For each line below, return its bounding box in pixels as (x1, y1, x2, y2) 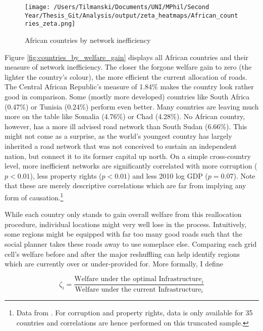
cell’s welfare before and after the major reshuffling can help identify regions (5, 248, 240, 259)
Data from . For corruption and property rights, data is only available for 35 (16, 307, 253, 317)
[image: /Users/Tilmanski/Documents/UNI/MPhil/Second (25, 4, 209, 11)
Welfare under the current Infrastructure (75, 286, 201, 293)
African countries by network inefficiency (25, 34, 151, 45)
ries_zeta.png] (25, 20, 76, 28)
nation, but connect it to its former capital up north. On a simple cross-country (5, 150, 251, 161)
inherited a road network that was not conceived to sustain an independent (5, 140, 237, 151)
